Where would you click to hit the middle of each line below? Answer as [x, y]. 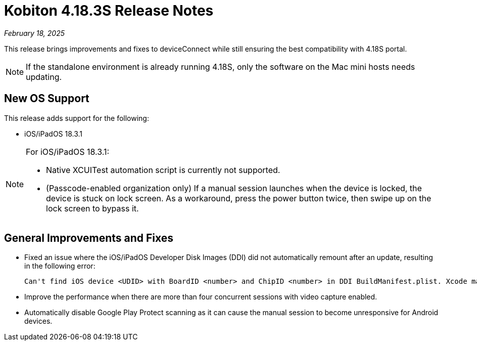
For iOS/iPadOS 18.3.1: [68, 152]
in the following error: [60, 266]
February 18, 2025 [34, 33]
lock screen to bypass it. [92, 208]
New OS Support [47, 99]
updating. [44, 77]
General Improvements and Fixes [89, 238]
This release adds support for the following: [77, 118]
